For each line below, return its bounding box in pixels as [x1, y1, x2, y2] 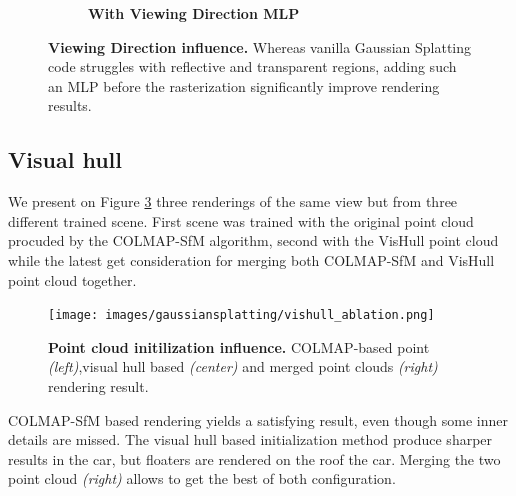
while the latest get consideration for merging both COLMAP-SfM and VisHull [8, 249, 495, 270]
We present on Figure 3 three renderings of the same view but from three [8, 191, 458, 212]
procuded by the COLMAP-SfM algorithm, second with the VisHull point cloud [8, 230, 499, 251]
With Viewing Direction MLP [88, 3, 300, 23]
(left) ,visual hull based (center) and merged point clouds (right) [48, 356, 438, 377]
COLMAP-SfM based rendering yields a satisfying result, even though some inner [8, 409, 508, 430]
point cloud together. [8, 269, 137, 290]
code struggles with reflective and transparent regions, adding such [48, 56, 457, 77]
